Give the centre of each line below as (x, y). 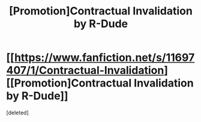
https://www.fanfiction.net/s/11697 (104, 58)
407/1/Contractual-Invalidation (85, 71)
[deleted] (17, 112)
